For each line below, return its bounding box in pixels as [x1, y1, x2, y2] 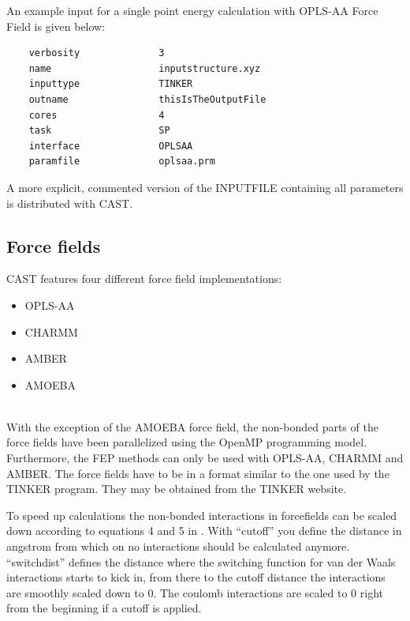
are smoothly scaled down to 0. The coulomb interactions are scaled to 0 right [6, 584, 383, 600]
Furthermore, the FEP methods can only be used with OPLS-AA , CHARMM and [6, 450, 404, 466]
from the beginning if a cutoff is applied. [6, 600, 202, 616]
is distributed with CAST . [6, 194, 133, 211]
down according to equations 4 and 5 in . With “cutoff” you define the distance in [6, 522, 402, 539]
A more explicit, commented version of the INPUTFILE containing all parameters [6, 179, 404, 195]
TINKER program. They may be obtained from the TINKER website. [6, 480, 347, 497]
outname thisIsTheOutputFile [28, 93, 266, 105]
